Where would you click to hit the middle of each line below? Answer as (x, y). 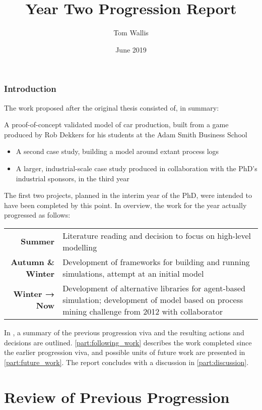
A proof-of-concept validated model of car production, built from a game (116, 124)
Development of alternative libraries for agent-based (154, 288)
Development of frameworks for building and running (156, 262)
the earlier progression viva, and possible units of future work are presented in (125, 352)
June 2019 (131, 49)
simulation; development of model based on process (153, 299)
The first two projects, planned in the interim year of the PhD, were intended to (128, 195)
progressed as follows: (37, 215)
